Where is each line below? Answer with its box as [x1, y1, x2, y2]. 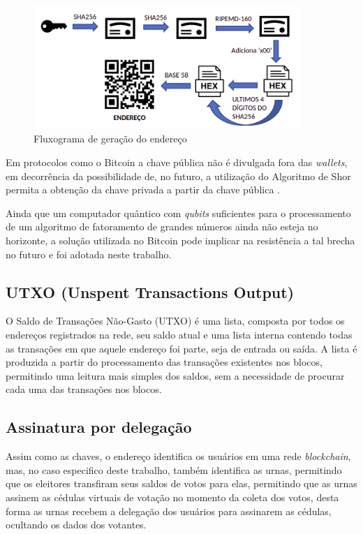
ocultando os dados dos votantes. [6, 517, 147, 532]
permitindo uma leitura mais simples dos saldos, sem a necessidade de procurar [6, 368, 345, 383]
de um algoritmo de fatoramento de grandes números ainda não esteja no [6, 219, 318, 234]
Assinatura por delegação [6, 416, 192, 438]
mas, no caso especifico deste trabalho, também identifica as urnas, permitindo [6, 462, 342, 477]
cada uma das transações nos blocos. [6, 382, 162, 396]
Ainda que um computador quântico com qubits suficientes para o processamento [6, 205, 351, 220]
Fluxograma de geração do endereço [34, 131, 187, 146]
